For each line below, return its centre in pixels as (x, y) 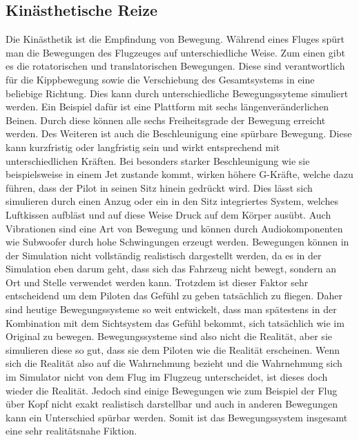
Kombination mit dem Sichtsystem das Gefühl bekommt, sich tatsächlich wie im (175, 322)
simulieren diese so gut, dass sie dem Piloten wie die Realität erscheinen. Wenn (173, 349)
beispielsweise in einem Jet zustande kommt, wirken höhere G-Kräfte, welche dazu (179, 174)
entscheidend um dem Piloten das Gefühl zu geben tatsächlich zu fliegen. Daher (174, 296)
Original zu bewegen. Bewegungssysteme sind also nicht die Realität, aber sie (169, 336)
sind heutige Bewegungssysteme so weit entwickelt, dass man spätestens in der (171, 309)
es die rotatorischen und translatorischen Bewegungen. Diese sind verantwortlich (175, 66)
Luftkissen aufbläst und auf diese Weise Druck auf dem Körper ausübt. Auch (168, 214)
